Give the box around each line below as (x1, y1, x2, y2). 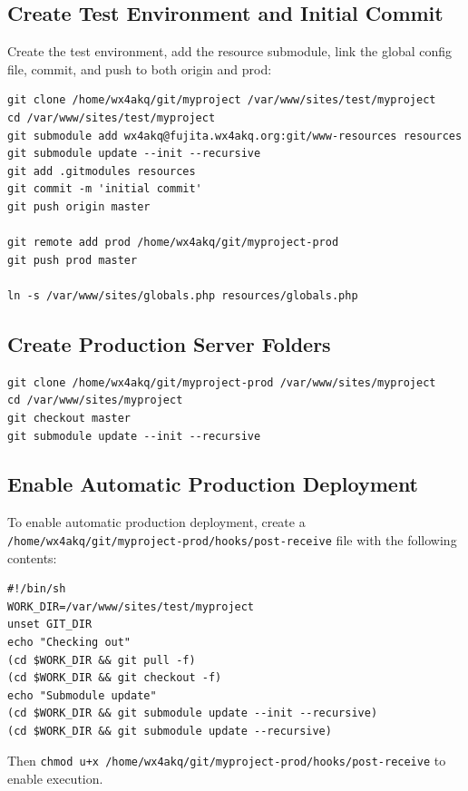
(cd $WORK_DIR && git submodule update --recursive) (7, 724, 332, 737)
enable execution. (7, 769, 103, 788)
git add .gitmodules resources (7, 164, 196, 178)
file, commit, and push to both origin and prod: (7, 59, 272, 78)
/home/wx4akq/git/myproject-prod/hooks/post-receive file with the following (7, 530, 457, 549)
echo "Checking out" (7, 635, 132, 649)
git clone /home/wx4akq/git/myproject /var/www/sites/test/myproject (7, 93, 436, 107)
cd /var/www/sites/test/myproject (7, 111, 216, 124)
